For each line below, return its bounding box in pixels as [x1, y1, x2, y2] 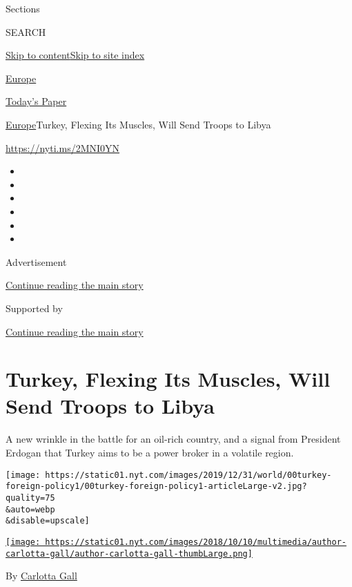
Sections [6, 1, 40, 15]
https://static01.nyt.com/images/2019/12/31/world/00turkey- [45, 470, 332, 480]
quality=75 [6, 492, 55, 503]
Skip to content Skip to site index [6, 48, 145, 62]
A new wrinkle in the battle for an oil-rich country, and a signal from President [6, 432, 341, 446]
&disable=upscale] [6, 516, 90, 526]
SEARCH [6, 24, 46, 39]
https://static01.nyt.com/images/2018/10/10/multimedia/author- [45, 537, 346, 547]
